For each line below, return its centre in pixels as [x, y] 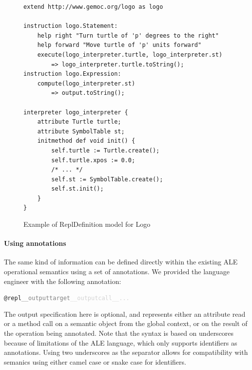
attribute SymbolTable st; [81, 131]
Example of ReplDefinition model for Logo [87, 224]
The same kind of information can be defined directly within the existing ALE [121, 262]
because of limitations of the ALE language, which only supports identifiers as [121, 342]
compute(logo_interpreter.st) [86, 83]
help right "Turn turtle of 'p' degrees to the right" [128, 35]
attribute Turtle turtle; [79, 122]
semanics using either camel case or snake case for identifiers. [95, 361]
